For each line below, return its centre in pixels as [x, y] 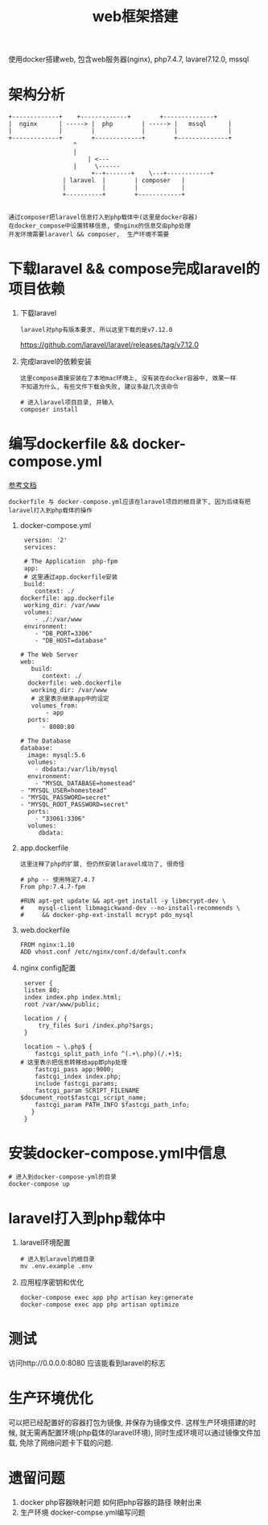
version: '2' [45, 540]
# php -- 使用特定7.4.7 [57, 880]
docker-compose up [39, 1184]
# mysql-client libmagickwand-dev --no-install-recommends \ [130, 908]
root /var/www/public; [62, 1004]
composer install [49, 410]
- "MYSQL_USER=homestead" [63, 790]
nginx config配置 [48, 968]
